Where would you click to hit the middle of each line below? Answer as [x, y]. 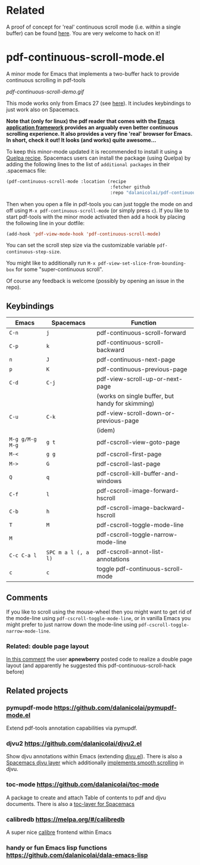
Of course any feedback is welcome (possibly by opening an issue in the [95, 281]
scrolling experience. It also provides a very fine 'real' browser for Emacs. [99, 133]
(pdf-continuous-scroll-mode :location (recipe [66, 181]
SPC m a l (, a [68, 553]
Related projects [37, 691]
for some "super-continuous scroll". [60, 269]
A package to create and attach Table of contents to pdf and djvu [86, 797]
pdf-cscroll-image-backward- [141, 508]
